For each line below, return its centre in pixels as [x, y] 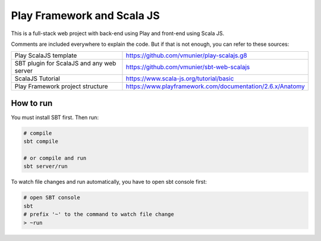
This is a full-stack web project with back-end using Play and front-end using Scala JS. [118, 33]
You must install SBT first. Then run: [55, 117]
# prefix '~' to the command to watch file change [99, 215]
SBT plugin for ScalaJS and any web [65, 64]
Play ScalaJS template [46, 55]
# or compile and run [55, 158]
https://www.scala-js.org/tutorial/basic [180, 79]
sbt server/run [45, 166]
